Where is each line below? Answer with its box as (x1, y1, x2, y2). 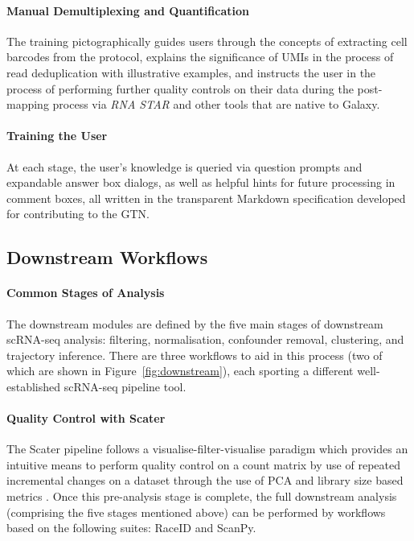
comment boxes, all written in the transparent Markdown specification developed (6, 189, 406, 206)
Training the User (6, 127, 108, 144)
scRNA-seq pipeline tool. (64, 378, 187, 394)
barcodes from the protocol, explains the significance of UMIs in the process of (6, 48, 394, 65)
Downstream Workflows (6, 245, 208, 270)
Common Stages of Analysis (6, 284, 165, 301)
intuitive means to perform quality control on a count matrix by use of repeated (6, 456, 400, 473)
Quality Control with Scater (6, 410, 166, 427)
